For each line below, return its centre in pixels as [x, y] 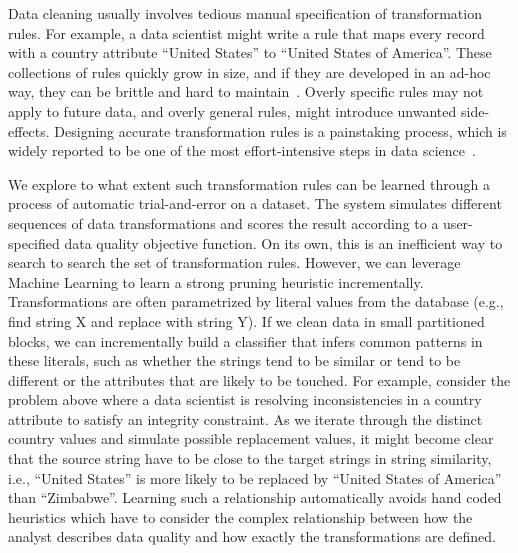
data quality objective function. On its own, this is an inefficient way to [283, 242]
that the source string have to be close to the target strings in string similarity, [250, 458]
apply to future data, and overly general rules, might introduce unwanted [232, 110]
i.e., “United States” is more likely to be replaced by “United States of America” [255, 477]
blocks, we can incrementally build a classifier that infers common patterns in [245, 340]
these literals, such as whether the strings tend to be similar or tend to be [234, 360]
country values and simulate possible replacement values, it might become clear [251, 438]
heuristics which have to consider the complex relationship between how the [240, 516]
